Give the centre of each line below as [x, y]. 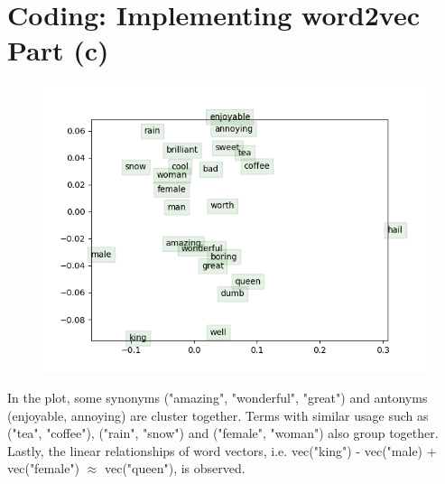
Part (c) [58, 50]
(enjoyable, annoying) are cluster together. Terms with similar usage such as [218, 415]
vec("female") [44, 468]
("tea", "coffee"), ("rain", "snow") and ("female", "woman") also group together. [223, 433]
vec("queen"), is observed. [175, 468]
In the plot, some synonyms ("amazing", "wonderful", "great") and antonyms [218, 397]
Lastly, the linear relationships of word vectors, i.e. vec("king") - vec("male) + [222, 450]
